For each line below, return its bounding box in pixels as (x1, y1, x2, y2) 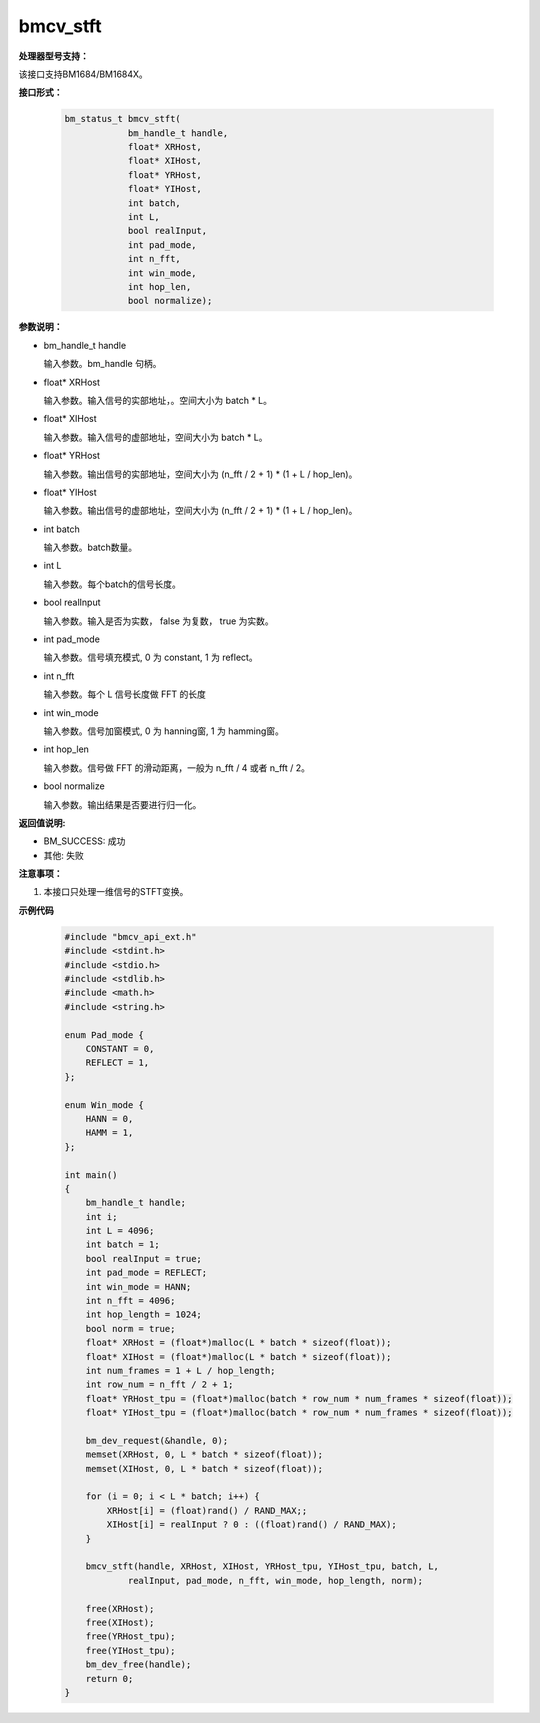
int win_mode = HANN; (85, 1281, 192, 1292)
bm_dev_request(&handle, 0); (85, 1435, 229, 1446)
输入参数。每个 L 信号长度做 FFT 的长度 (43, 688, 207, 700)
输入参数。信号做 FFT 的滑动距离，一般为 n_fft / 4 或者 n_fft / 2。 (43, 761, 310, 774)
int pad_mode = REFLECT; (85, 1267, 208, 1279)
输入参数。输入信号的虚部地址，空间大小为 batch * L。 (43, 431, 269, 443)
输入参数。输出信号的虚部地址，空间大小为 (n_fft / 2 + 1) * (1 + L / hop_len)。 (43, 505, 358, 517)
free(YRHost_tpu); (85, 1631, 176, 1642)
